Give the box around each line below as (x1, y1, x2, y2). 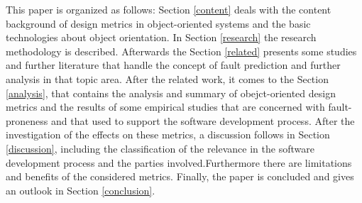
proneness (6, 113, 48, 128)
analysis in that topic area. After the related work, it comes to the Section (6, 71, 329, 86)
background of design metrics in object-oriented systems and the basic (6, 16, 311, 31)
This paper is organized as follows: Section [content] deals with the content (6, 2, 331, 16)
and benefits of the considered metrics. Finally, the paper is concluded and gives (6, 169, 354, 184)
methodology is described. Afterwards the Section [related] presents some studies (6, 43, 357, 58)
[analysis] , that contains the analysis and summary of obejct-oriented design (6, 85, 336, 100)
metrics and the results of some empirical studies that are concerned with (6, 99, 325, 114)
